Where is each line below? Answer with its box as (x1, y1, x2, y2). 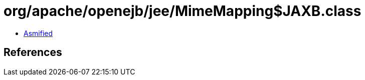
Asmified (24, 28, 53, 37)
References (4, 46, 62, 59)
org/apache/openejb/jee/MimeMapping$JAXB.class (4, 2, 361, 19)
